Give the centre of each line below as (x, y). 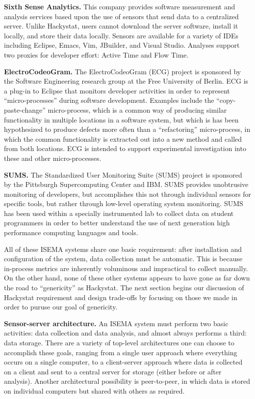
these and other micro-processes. (53, 158)
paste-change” (25, 109)
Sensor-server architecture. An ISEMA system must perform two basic (116, 323)
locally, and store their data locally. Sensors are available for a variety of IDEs (121, 35)
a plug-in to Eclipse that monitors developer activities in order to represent (117, 90)
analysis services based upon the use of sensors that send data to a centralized (121, 16)
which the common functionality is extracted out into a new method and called (123, 138)
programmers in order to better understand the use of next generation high (117, 223)
